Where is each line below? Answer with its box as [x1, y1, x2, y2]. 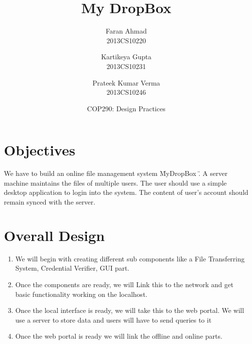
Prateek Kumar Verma [92, 77, 160, 87]
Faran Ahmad [105, 26, 147, 36]
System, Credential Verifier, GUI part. [15, 263, 130, 273]
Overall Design [4, 225, 105, 245]
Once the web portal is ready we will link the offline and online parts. [15, 331, 222, 341]
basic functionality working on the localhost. [15, 289, 148, 299]
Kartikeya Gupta [101, 52, 151, 62]
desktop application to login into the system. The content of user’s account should [4, 187, 249, 197]
